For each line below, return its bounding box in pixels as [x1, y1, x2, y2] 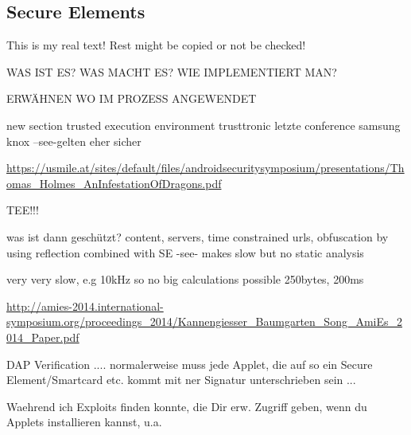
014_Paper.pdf [6, 328, 79, 345]
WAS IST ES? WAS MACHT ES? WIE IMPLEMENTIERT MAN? [6, 63, 337, 80]
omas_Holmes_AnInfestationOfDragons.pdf [6, 174, 222, 191]
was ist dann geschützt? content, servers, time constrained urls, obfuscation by [6, 228, 389, 245]
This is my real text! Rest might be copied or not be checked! [6, 37, 306, 53]
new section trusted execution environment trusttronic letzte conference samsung [6, 116, 401, 133]
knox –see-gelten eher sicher [6, 132, 142, 149]
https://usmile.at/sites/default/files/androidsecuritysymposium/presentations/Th [6, 159, 405, 176]
